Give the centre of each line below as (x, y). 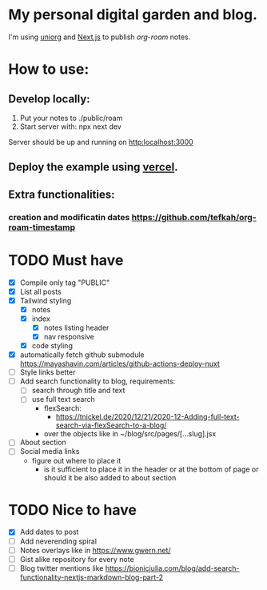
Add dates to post (49, 532)
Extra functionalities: (62, 194)
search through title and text (78, 391)
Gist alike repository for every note (77, 559)
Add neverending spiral (58, 541)
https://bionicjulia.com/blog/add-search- (172, 568)
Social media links (50, 452)
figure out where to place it (76, 460)
